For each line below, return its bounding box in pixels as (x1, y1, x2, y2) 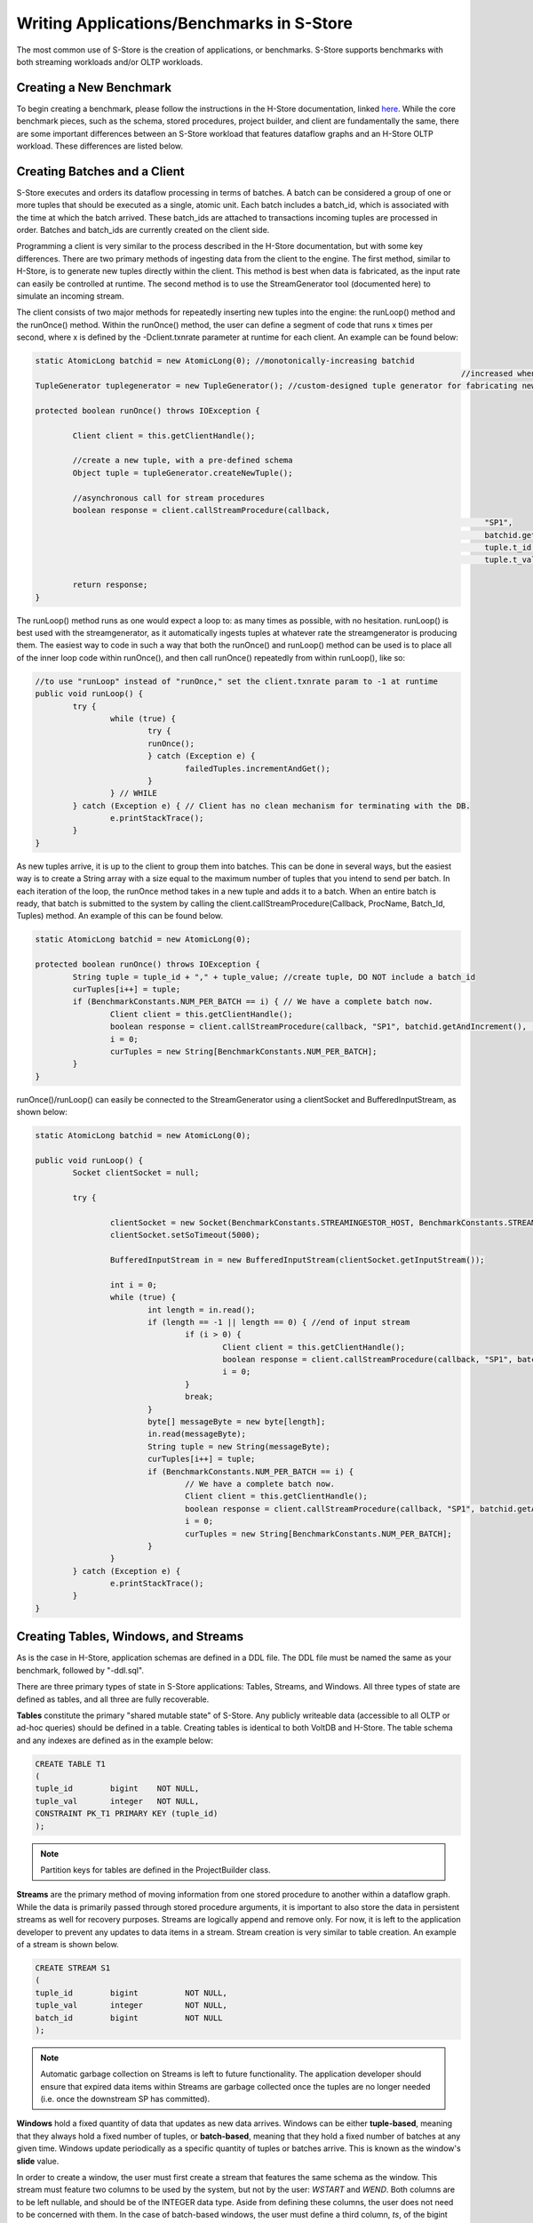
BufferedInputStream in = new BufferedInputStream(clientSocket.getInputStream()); (109, 1255, 485, 1264)
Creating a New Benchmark (16, 80, 172, 95)
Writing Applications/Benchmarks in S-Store (16, 13, 353, 33)
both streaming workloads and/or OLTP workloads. (16, 56, 203, 67)
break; (185, 1392, 213, 1402)
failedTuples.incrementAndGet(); (185, 763, 330, 774)
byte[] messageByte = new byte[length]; (147, 1416, 326, 1427)
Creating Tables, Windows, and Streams (16, 1629, 244, 1644)
